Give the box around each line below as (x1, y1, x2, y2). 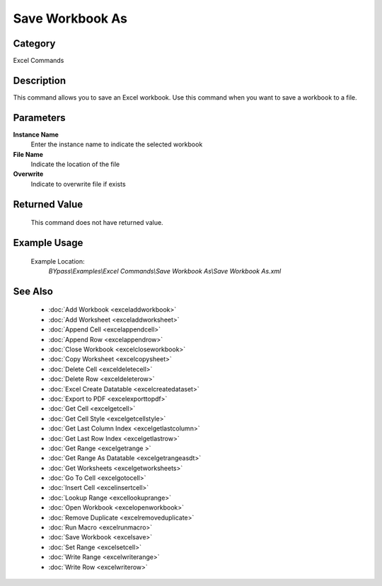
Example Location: (30, 257, 85, 265)
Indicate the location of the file (30, 160, 120, 169)
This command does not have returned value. (30, 218, 163, 227)
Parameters (13, 112, 66, 124)
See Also (13, 285, 53, 297)
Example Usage (13, 237, 83, 249)
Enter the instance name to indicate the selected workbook (30, 140, 203, 148)
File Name (13, 150, 44, 158)
